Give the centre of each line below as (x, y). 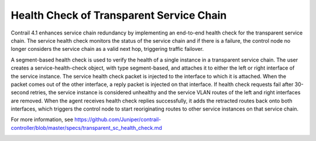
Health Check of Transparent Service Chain (119, 15)
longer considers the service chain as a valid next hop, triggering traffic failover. (107, 49)
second (20, 92)
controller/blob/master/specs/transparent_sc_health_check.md (86, 128)
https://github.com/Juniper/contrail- (117, 119)
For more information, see (42, 119)
